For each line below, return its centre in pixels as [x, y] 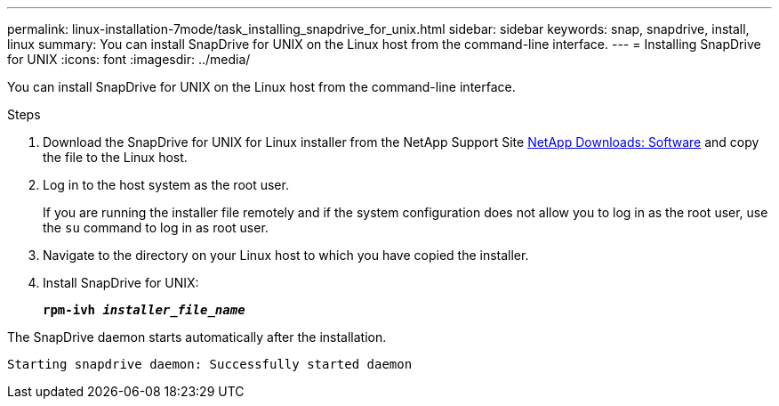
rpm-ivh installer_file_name [144, 310]
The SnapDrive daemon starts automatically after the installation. [197, 337]
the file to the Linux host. [115, 157]
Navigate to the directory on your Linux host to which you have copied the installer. [286, 255]
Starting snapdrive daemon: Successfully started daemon [210, 364]
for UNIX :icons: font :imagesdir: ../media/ [129, 59]
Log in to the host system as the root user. [166, 185]
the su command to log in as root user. [156, 227]
